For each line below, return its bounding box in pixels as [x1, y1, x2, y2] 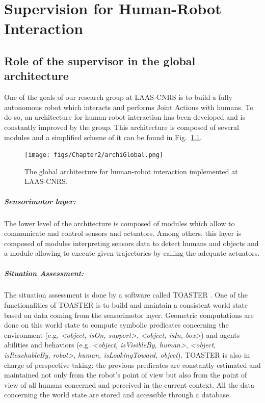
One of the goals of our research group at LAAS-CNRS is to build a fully [4, 92, 233, 102]
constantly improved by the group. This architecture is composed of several [4, 121, 240, 132]
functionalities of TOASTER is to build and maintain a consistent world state [4, 300, 248, 310]
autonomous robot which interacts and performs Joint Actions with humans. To [4, 101, 254, 112]
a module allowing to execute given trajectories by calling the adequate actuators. [4, 248, 260, 258]
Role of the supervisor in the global [4, 52, 196, 68]
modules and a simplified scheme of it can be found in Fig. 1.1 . [4, 131, 202, 142]
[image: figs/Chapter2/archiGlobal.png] [24, 151, 164, 159]
